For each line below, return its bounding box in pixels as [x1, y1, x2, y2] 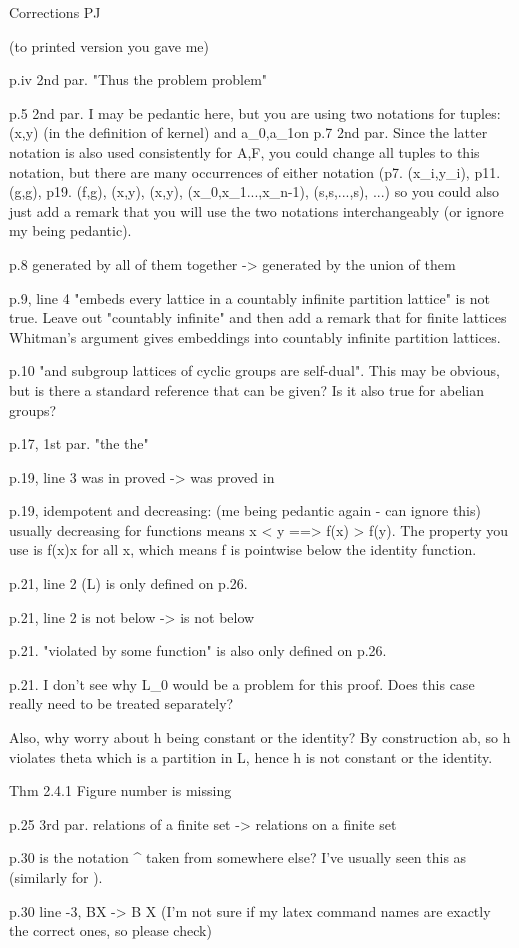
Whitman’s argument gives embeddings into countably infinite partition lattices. [9, 326, 501, 347]
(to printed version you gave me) [9, 35, 210, 56]
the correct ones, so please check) [9, 920, 212, 941]
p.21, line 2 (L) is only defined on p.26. [9, 573, 248, 594]
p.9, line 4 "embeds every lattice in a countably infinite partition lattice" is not [9, 287, 490, 308]
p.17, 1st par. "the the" [9, 433, 149, 454]
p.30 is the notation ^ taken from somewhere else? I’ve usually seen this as [9, 847, 467, 868]
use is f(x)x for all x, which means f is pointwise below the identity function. [9, 539, 477, 560]
